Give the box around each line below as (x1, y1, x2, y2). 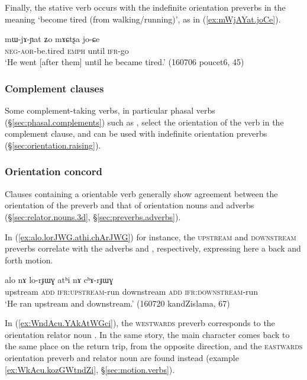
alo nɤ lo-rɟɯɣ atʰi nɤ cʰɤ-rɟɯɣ (5, 273, 114, 286)
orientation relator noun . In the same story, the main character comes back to (5, 328, 290, 340)
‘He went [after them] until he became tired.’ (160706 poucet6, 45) (5, 56, 244, 68)
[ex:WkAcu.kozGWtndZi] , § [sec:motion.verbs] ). (5, 363, 175, 375)
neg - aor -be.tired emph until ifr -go (5, 44, 129, 56)
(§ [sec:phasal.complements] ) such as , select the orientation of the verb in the (5, 115, 284, 128)
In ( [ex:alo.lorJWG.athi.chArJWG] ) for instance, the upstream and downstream (5, 230, 296, 243)
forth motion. (5, 253, 53, 266)
